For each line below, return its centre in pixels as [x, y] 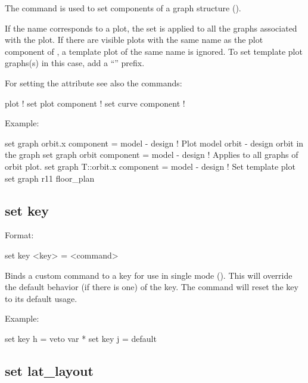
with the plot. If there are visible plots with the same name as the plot [134, 40]
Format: [19, 235]
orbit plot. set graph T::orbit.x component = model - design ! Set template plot [150, 166]
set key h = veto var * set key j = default [81, 338]
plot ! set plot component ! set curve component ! [95, 103]
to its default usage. [41, 298]
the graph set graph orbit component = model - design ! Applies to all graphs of [152, 155]
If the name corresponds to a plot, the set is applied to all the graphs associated [151, 28]
